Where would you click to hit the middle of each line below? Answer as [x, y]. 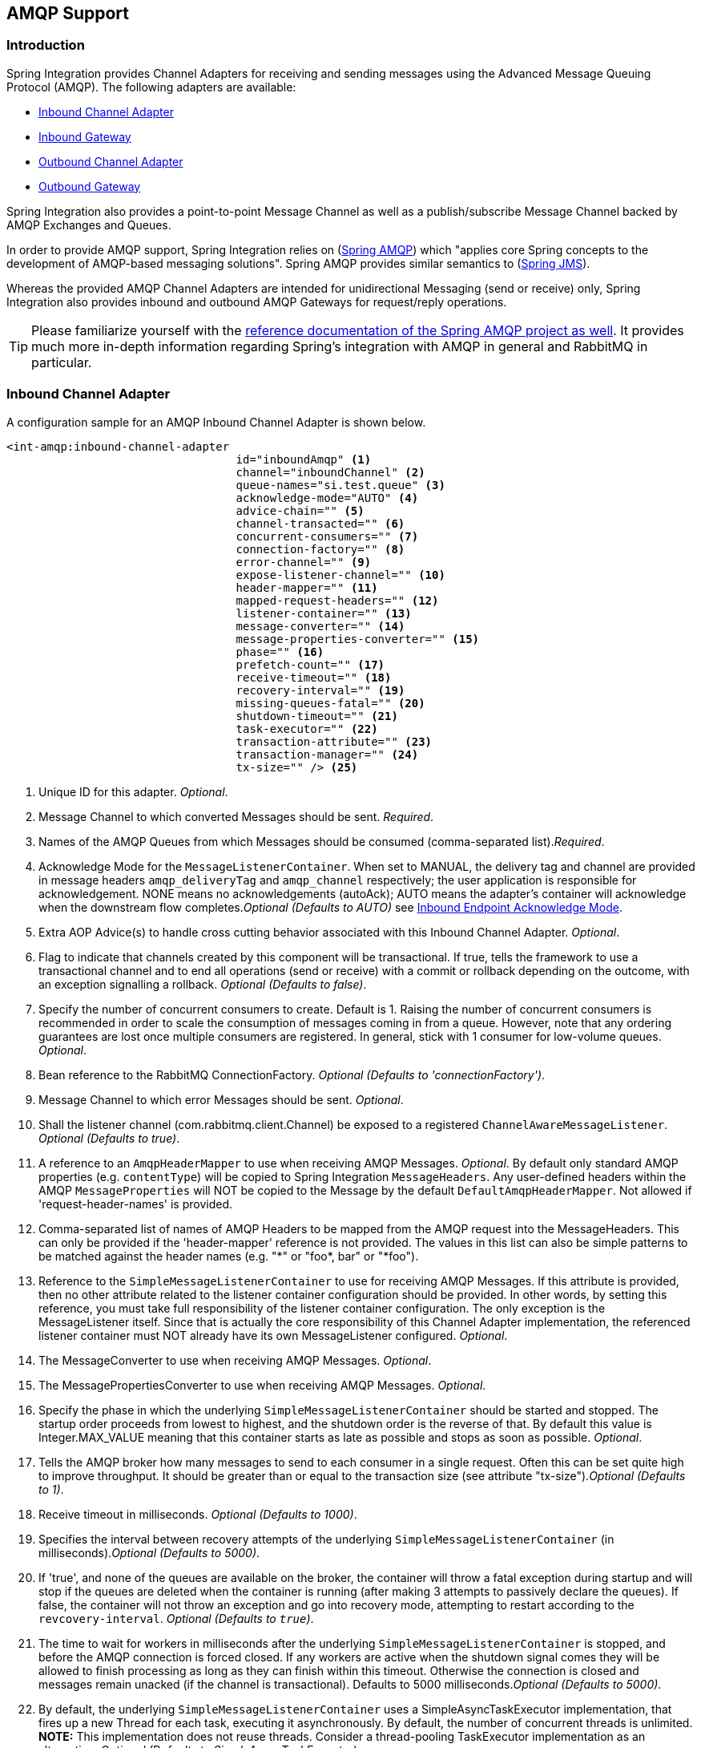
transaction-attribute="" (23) [334, 741]
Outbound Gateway [90, 186]
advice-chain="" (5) [300, 510]
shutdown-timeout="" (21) [317, 716]
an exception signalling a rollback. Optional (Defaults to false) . [203, 984]
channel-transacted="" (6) [320, 523]
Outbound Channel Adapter [111, 161]
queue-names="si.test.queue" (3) [340, 485]
